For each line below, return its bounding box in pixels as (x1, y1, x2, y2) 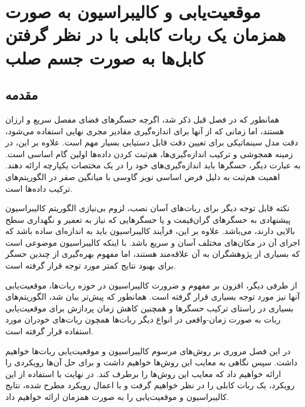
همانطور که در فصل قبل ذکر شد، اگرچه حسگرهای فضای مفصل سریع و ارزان (5, 113, 280, 125)
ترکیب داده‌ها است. (5, 182, 73, 194)
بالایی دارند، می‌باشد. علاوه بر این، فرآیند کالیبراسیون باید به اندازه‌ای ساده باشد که (5, 225, 295, 237)
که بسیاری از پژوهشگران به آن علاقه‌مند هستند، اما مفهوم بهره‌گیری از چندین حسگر (5, 247, 300, 260)
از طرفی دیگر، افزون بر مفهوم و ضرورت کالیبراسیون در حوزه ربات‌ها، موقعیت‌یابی (5, 279, 297, 291)
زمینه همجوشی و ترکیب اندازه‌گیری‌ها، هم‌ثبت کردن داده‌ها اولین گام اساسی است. (5, 147, 293, 160)
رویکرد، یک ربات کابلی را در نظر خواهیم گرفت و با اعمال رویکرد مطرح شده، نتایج (5, 379, 295, 391)
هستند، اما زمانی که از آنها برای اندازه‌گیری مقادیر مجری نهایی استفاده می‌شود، (5, 124, 284, 137)
